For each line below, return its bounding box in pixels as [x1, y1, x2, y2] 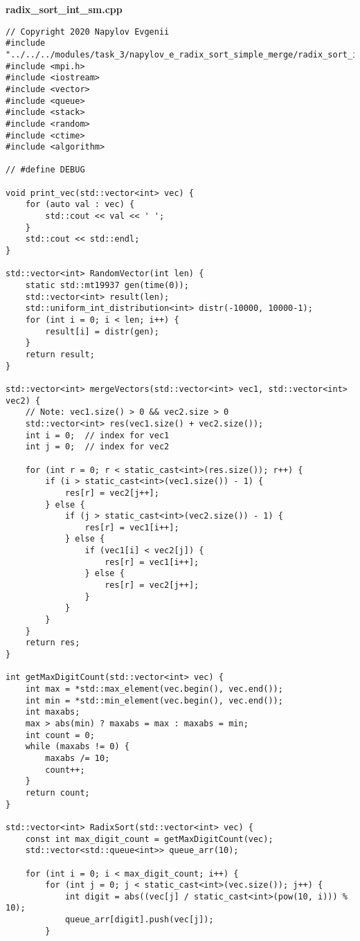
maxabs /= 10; [45, 753, 110, 763]
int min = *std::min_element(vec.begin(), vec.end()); [25, 695, 283, 706]
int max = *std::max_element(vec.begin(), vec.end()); [25, 684, 283, 694]
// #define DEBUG [6, 165, 85, 175]
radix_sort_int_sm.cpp [6, 2, 123, 16]
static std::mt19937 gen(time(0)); [25, 280, 189, 291]
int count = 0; [25, 730, 95, 740]
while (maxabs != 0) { [25, 742, 129, 752]
